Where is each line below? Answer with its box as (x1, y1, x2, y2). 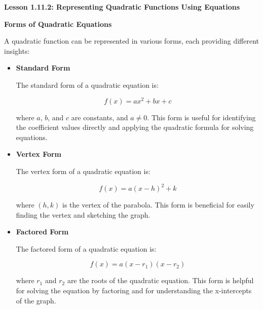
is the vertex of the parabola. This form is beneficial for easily (62, 199, 254, 210)
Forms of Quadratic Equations (4, 18, 112, 29)
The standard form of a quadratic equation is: (16, 79, 159, 90)
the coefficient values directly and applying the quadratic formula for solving (16, 122, 254, 132)
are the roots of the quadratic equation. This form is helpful (67, 275, 254, 286)
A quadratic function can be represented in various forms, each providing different (4, 36, 259, 46)
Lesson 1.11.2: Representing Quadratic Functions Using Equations (4, 2, 240, 12)
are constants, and (71, 112, 128, 122)
